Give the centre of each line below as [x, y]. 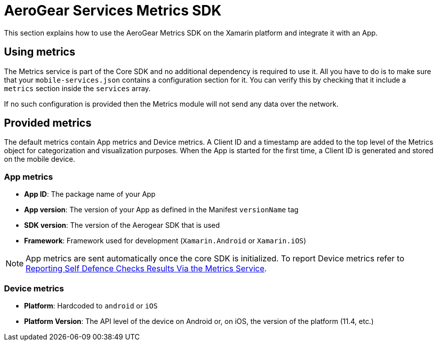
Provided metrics [48, 123]
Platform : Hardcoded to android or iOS [91, 305]
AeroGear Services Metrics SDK [113, 11]
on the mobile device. [40, 159]
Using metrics [40, 52]
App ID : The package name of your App [90, 194]
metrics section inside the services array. [78, 88]
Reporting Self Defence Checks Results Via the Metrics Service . [146, 269]
